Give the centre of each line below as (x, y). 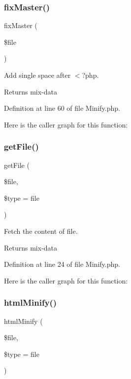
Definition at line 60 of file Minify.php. (62, 108)
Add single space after (37, 75)
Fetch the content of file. (41, 231)
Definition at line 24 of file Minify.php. (62, 264)
